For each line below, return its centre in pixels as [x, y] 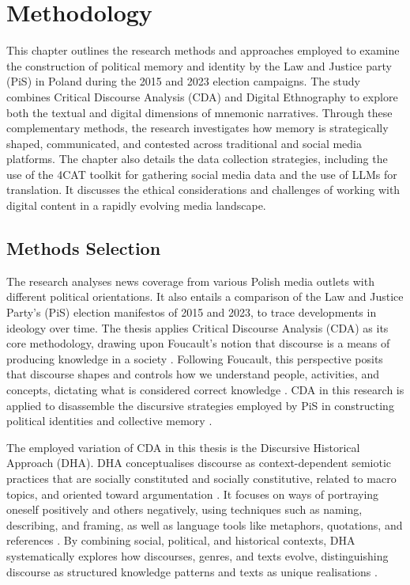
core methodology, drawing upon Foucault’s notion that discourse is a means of [198, 343]
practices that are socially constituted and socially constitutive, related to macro [201, 478]
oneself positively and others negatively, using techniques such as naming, [184, 509]
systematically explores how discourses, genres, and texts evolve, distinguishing [197, 555]
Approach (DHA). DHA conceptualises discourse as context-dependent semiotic [199, 463]
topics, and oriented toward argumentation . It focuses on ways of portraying [193, 494]
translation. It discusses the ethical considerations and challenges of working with [203, 190]
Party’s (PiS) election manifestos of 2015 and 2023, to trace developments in [192, 312]
